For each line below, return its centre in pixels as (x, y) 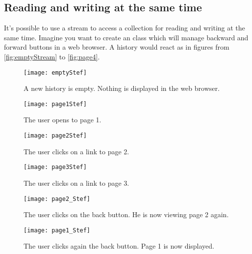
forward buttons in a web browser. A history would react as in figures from (117, 47)
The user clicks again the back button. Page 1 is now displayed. (119, 246)
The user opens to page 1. (63, 120)
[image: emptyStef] (55, 72)
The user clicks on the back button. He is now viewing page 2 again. (126, 214)
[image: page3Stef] (55, 167)
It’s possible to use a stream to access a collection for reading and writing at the (125, 28)
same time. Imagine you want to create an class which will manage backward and (126, 37)
